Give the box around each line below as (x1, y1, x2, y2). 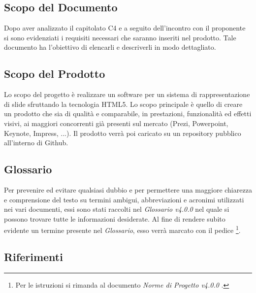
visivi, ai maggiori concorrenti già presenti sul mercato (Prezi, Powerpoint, (4, 118, 228, 128)
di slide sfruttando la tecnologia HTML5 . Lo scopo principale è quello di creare (4, 98, 243, 109)
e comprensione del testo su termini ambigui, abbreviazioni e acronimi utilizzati (4, 194, 244, 204)
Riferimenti (4, 249, 63, 264)
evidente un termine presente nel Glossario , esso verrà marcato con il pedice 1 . (4, 224, 241, 235)
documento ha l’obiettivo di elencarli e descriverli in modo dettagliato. (4, 42, 216, 52)
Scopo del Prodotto (4, 66, 105, 81)
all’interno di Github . (4, 137, 68, 148)
